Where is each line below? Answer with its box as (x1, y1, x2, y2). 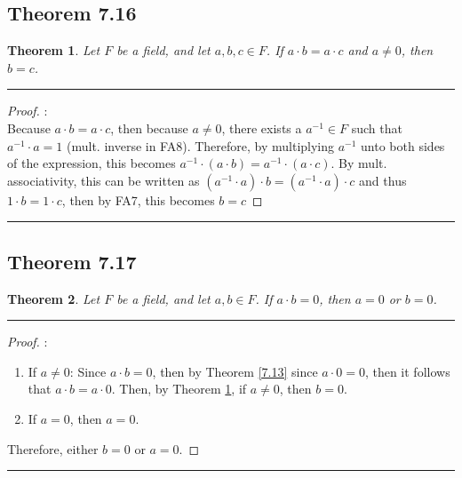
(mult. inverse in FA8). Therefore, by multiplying (67, 136, 335, 155)
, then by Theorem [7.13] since (152, 362, 318, 380)
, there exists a (221, 118, 302, 137)
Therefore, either (7, 439, 99, 458)
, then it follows (364, 362, 450, 380)
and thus (359, 171, 407, 189)
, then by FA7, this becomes (61, 190, 215, 209)
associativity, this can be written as (7, 171, 200, 189)
